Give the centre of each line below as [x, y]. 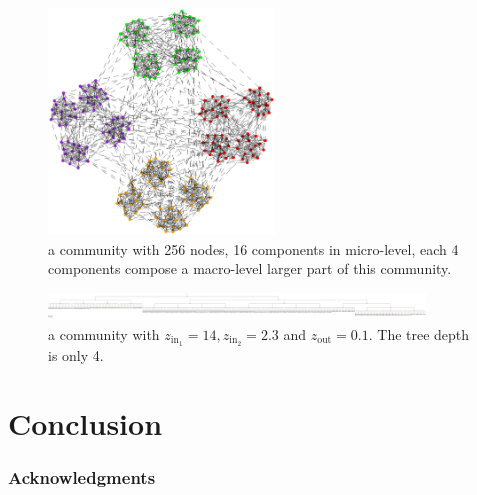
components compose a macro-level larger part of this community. [250, 268]
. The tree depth [419, 333]
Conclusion [85, 423]
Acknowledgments [82, 477]
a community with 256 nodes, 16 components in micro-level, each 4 [253, 248]
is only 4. [76, 354]
